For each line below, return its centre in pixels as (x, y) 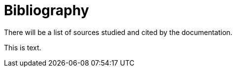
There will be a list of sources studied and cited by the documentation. (118, 32)
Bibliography (47, 10)
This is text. (23, 47)
